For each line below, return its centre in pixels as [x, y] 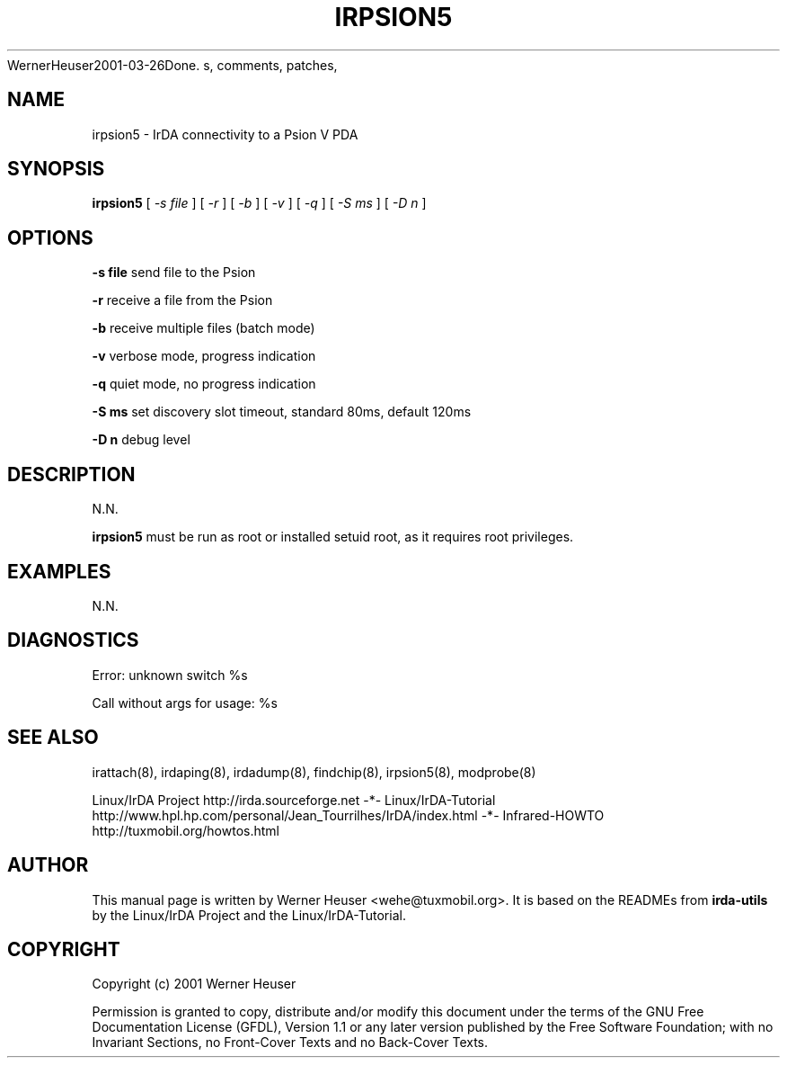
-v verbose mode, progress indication [204, 356]
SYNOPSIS [56, 169]
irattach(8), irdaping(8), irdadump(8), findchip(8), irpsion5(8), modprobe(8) [314, 772]
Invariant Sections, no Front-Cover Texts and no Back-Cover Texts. [290, 1043]
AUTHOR [48, 865]
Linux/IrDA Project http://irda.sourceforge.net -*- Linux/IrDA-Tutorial [294, 800]
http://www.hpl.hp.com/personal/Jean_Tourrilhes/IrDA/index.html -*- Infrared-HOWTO [348, 815]
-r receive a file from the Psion [182, 300]
